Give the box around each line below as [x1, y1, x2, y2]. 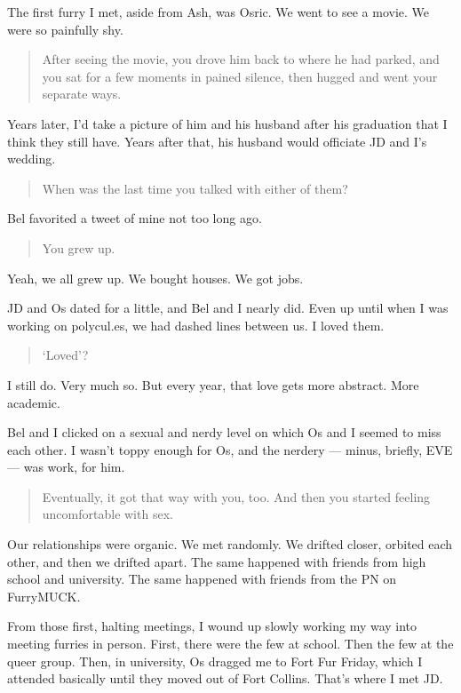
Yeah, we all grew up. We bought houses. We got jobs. [7, 268, 304, 287]
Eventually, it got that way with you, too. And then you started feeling [42, 487, 431, 506]
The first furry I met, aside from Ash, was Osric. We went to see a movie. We [7, 3, 430, 20]
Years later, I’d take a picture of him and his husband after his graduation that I [7, 114, 448, 132]
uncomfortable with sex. [42, 505, 173, 523]
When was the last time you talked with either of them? [42, 179, 348, 197]
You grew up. [42, 238, 115, 257]
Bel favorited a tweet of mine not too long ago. [7, 209, 262, 227]
